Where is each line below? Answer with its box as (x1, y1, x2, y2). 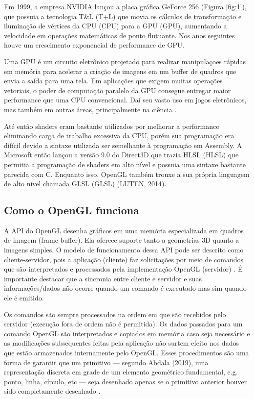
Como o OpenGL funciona (4, 202, 140, 218)
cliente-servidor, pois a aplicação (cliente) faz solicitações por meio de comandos (4, 254, 244, 264)
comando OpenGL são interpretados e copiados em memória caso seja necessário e (4, 328, 250, 338)
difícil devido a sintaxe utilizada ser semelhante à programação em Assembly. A (4, 140, 242, 150)
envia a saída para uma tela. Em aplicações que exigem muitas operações (4, 75, 223, 86)
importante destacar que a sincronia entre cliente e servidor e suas (4, 273, 202, 283)
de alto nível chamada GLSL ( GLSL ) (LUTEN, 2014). (4, 178, 167, 189)
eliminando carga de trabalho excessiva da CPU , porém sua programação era (4, 130, 234, 141)
